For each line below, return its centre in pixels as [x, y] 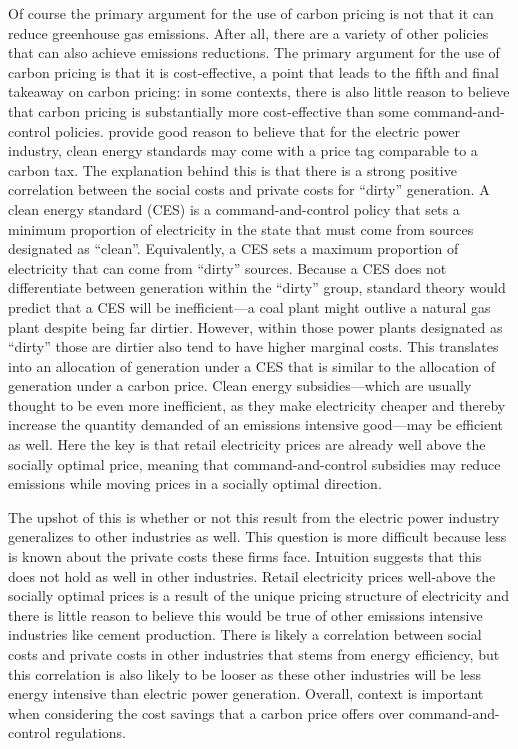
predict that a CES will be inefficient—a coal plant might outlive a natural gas [249, 306]
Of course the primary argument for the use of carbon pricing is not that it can [251, 13]
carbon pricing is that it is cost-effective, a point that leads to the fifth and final [253, 71]
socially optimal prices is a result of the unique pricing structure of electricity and [259, 595]
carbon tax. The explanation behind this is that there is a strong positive [232, 169]
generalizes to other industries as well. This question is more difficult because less [257, 536]
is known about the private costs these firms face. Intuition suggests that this [245, 556]
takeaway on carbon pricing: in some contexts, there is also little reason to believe [259, 91]
